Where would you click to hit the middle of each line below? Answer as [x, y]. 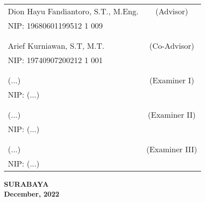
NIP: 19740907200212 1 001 [56, 60]
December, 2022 [32, 193]
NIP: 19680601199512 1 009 [56, 25]
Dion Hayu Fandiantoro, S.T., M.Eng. [73, 11]
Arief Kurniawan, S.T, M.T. [56, 46]
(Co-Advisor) [172, 46]
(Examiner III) [172, 149]
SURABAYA [26, 184]
